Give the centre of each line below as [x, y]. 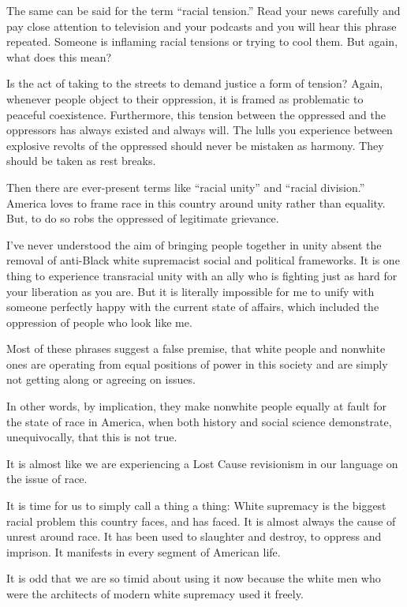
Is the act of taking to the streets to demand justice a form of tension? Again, [195, 83]
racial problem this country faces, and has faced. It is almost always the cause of [201, 521]
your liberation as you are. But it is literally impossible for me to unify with [190, 291]
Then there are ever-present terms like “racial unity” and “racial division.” [186, 187]
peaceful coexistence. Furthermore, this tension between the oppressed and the [196, 114]
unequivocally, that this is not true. [92, 437]
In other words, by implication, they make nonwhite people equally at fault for [197, 406]
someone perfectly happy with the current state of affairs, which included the [193, 307]
